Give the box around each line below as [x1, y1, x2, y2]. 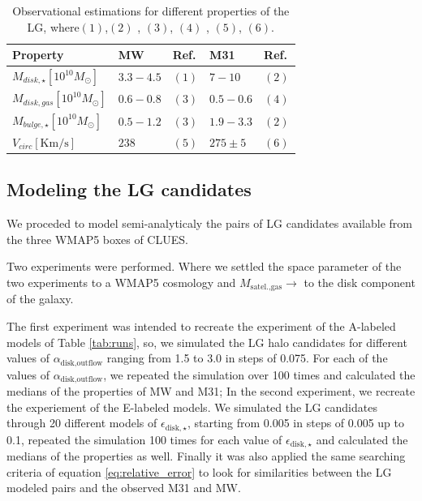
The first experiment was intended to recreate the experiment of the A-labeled [6, 317, 396, 334]
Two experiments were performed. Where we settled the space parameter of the [6, 258, 402, 275]
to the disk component [304, 273, 416, 290]
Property [12, 46, 64, 63]
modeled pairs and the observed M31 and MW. [6, 479, 241, 496]
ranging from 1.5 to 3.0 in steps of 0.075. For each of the [106, 349, 388, 366]
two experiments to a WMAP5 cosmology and [6, 273, 236, 290]
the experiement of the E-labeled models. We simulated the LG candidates [6, 398, 377, 415]
